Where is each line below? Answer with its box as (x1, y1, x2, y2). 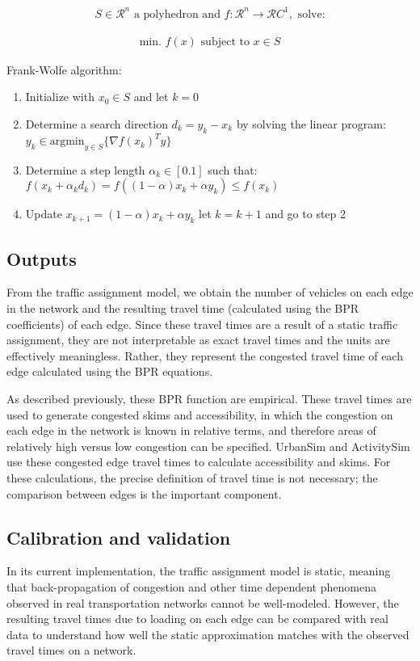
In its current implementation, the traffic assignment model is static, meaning (6, 562, 391, 579)
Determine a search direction (25, 115, 168, 132)
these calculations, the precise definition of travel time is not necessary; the (6, 469, 378, 486)
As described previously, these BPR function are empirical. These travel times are (6, 390, 412, 406)
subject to (200, 36, 250, 48)
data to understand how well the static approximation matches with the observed (6, 625, 409, 642)
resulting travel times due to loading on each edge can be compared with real (6, 610, 388, 627)
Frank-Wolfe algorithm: (6, 61, 122, 78)
